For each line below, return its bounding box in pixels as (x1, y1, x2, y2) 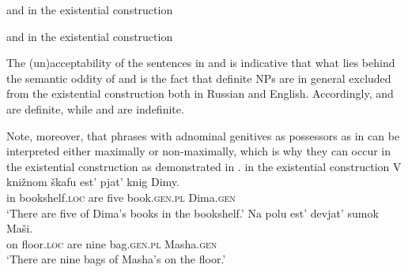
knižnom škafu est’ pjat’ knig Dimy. (6, 173, 179, 190)
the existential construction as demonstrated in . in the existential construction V (6, 158, 402, 174)
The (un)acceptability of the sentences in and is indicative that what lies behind (6, 54, 395, 71)
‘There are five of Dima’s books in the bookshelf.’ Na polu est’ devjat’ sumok (6, 204, 379, 221)
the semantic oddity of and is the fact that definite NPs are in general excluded (6, 69, 391, 86)
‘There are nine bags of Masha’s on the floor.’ (6, 251, 226, 267)
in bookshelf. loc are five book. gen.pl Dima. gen (6, 188, 236, 205)
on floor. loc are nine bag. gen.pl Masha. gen (6, 235, 217, 252)
